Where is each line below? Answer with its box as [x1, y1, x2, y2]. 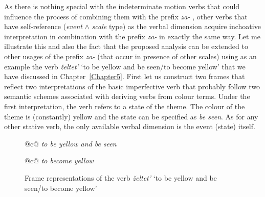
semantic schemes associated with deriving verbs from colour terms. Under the [4, 91, 250, 102]
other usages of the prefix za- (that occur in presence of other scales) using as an [4, 51, 257, 61]
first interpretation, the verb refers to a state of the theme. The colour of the [4, 101, 245, 111]
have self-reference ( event [4, 21, 82, 32]
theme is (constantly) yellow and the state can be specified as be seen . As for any [4, 111, 258, 121]
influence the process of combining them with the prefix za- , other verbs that [4, 11, 248, 21]
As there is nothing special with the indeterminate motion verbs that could [4, 1, 240, 11]
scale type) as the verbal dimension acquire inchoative [92, 21, 261, 32]
